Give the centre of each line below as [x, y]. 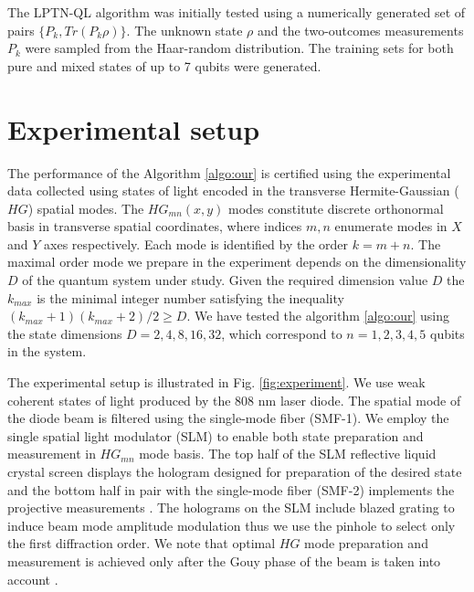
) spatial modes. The [86, 208]
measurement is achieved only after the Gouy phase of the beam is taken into [224, 560]
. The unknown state [184, 30]
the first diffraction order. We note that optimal [142, 543]
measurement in [52, 454]
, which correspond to [282, 333]
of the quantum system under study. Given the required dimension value [225, 280]
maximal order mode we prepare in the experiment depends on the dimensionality [237, 262]
